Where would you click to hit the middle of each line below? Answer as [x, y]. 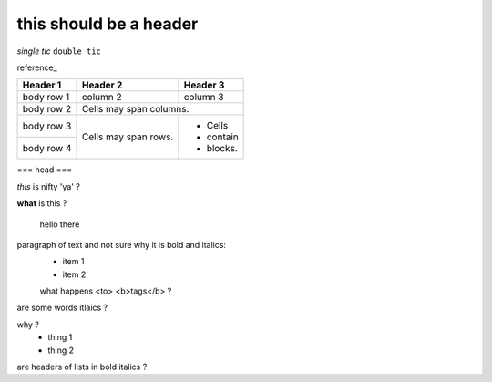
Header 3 [204, 85]
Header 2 [102, 85]
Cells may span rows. [128, 137]
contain [222, 137]
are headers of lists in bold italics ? [82, 367]
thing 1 [60, 337]
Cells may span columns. [135, 109]
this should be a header [108, 24]
